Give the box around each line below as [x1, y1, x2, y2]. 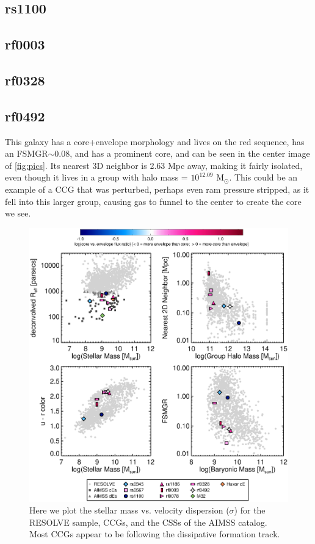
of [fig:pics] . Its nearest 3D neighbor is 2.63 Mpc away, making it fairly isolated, [5, 159, 303, 171]
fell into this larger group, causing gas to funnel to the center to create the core [5, 195, 302, 207]
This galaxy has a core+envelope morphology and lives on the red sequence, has [5, 135, 305, 148]
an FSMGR [5, 147, 48, 160]
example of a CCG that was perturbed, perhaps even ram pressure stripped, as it [5, 182, 310, 195]
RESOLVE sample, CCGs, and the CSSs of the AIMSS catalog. [29, 515, 267, 528]
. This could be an [229, 171, 298, 184]
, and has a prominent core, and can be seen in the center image [70, 147, 310, 160]
